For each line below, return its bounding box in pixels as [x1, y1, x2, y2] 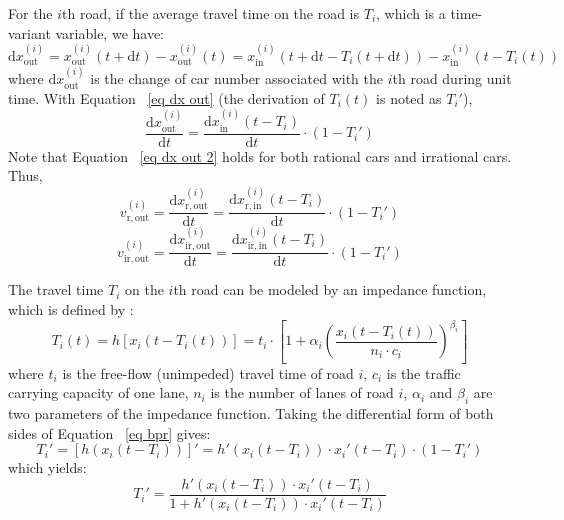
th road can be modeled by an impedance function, [173, 279, 487, 300]
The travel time [8, 279, 104, 300]
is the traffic [386, 362, 461, 383]
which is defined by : [8, 299, 134, 319]
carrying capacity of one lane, [8, 382, 189, 403]
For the [8, 3, 53, 23]
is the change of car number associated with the [90, 68, 383, 89]
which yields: [8, 457, 87, 478]
